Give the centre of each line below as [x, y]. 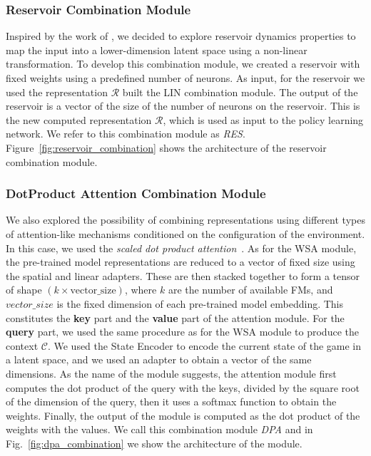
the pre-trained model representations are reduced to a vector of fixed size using [181, 262]
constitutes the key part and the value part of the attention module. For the [175, 317]
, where [141, 290]
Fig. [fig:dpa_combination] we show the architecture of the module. [154, 443]
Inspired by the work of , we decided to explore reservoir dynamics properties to [181, 36]
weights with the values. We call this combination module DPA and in [159, 429]
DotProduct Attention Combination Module [136, 193]
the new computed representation [79, 119]
